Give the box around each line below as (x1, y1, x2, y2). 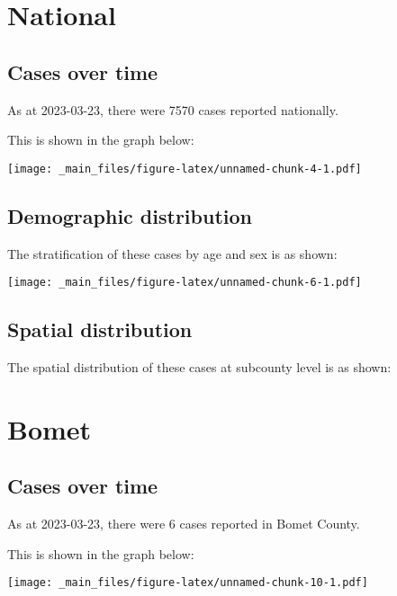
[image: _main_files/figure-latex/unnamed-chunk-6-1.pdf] (7, 276, 362, 289)
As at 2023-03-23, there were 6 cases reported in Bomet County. (7, 514, 360, 533)
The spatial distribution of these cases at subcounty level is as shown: (7, 358, 392, 377)
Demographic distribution (7, 201, 252, 229)
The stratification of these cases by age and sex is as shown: (7, 244, 338, 262)
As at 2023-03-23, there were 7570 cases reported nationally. (7, 100, 338, 119)
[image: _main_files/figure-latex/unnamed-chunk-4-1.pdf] (7, 162, 362, 175)
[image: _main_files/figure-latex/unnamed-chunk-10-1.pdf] (7, 576, 368, 590)
